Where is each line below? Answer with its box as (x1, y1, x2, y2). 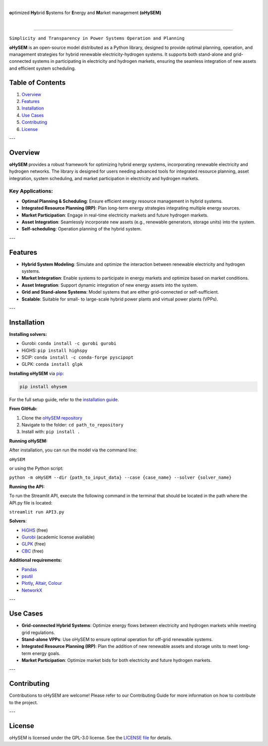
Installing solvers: (9, 331, 47, 337)
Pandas (21, 566, 37, 572)
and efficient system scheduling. (9, 65, 76, 71)
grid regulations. (21, 630, 56, 636)
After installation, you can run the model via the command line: (9, 447, 137, 453)
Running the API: (9, 483, 45, 490)
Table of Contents (9, 78, 66, 87)
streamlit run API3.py (9, 509, 65, 515)
